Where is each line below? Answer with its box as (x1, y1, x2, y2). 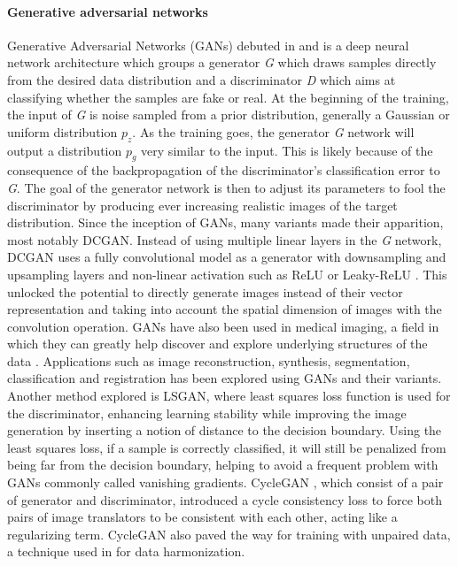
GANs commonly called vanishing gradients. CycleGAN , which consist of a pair (7, 473, 444, 492)
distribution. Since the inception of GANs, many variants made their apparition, (7, 213, 444, 232)
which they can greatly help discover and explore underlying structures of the (7, 334, 428, 353)
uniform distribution (7, 122, 118, 141)
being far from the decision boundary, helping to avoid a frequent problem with (7, 455, 439, 474)
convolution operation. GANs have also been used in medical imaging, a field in (7, 317, 439, 335)
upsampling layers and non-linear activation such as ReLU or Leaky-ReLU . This (7, 264, 447, 283)
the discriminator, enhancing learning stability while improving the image (7, 403, 407, 422)
